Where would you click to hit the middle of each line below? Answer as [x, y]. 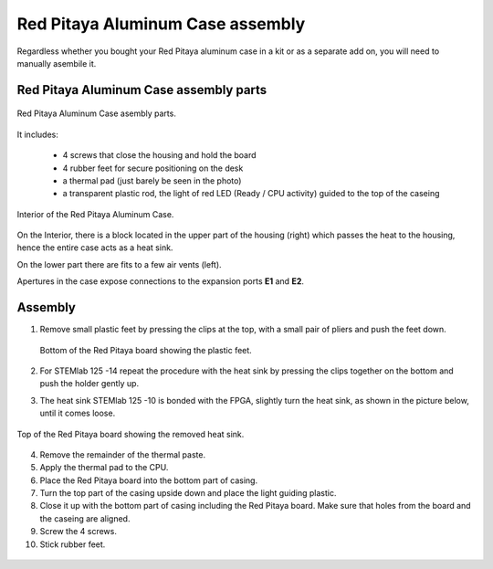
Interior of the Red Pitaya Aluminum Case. [95, 214]
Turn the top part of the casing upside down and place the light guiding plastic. [188, 493]
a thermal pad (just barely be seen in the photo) [152, 180]
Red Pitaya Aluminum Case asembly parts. [97, 113]
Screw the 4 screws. [79, 532]
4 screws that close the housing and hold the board [159, 155]
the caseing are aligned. [85, 518]
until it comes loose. [78, 413]
